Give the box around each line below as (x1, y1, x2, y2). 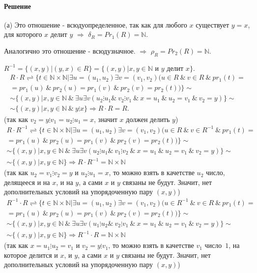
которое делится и (4, 249, 58, 260)
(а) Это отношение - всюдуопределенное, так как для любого (4, 19, 187, 30)
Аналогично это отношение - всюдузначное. (4, 45, 136, 56)
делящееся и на (4, 177, 50, 187)
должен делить (126, 114, 170, 124)
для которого (4, 29, 42, 39)
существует (196, 19, 229, 30)
